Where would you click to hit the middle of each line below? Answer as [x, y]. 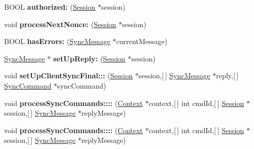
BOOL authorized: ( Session [50, 7]
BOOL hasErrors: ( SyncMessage [57, 41]
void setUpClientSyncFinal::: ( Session [68, 76]
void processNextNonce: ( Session [60, 24]
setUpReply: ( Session [89, 58]
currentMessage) [142, 41]
